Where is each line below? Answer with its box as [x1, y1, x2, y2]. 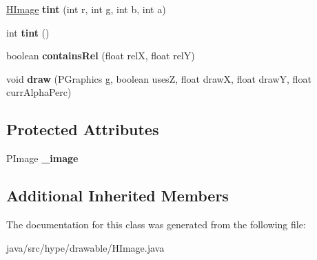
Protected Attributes [6, 119, 159, 140]
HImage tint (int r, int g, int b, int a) [6, 2, 166, 16]
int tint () [6, 25, 50, 39]
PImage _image [6, 151, 79, 166]
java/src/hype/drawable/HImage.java [6, 240, 165, 254]
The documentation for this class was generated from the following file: [6, 217, 306, 231]
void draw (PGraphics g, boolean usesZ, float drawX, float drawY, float [6, 71, 311, 86]
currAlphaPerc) [6, 85, 72, 99]
